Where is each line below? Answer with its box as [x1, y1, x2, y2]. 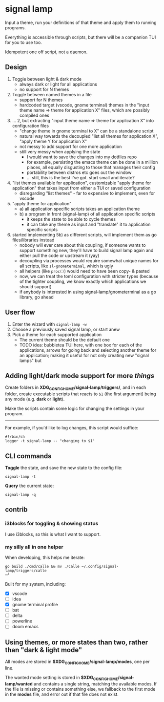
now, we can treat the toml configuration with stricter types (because [19, 273, 159, 279]
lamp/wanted [5, 681, 33, 687]
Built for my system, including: [5, 581, 66, 587]
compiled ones [19, 112, 50, 118]
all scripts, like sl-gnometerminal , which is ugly [19, 263, 113, 269]
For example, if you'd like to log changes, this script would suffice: [5, 425, 138, 431]
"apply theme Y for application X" [19, 138, 87, 144]
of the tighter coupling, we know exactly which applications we [19, 278, 146, 284]
